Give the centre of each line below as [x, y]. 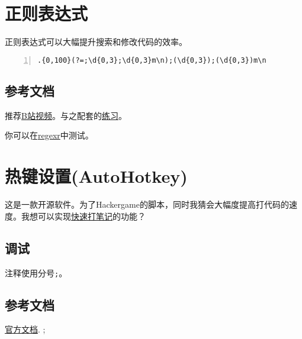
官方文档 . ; [25, 329]
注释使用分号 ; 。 [36, 272]
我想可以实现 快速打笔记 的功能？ [83, 216]
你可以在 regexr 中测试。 [49, 135]
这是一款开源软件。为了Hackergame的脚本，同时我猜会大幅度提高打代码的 [147, 204]
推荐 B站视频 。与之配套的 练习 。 [66, 115]
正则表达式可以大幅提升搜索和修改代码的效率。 [96, 42]
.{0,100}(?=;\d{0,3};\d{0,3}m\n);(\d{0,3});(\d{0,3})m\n [152, 60]
